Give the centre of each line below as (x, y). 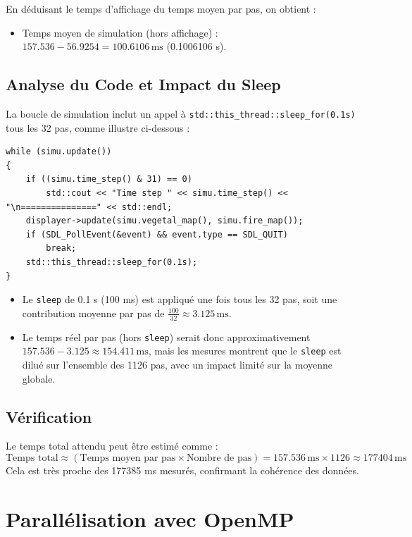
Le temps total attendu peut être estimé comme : (112, 446)
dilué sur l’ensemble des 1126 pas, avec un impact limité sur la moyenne (177, 364)
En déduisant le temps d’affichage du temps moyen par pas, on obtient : (161, 8)
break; (61, 248)
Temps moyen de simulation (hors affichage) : (120, 32)
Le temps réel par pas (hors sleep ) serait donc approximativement (166, 337)
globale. (39, 378)
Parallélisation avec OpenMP (150, 518)
